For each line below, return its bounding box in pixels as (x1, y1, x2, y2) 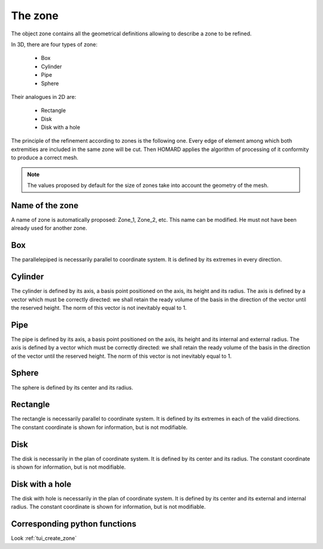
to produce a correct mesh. (11, 154, 79, 161)
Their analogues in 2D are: (11, 93, 77, 100)
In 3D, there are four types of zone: (11, 41, 98, 48)
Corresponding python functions (11, 519, 137, 529)
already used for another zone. (11, 225, 87, 232)
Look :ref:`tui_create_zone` (11, 535, 77, 542)
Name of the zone (11, 200, 79, 210)
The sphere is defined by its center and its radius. (11, 384, 134, 391)
